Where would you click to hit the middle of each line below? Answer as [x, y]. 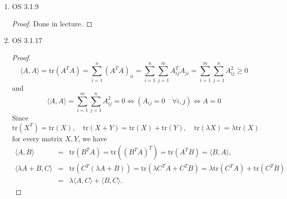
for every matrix [37, 138]
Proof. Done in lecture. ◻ [52, 23]
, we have [92, 138]
